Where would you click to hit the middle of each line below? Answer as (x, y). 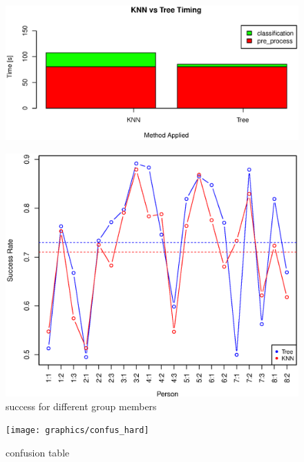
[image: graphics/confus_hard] (77, 431)
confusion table (38, 452)
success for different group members (81, 406)
